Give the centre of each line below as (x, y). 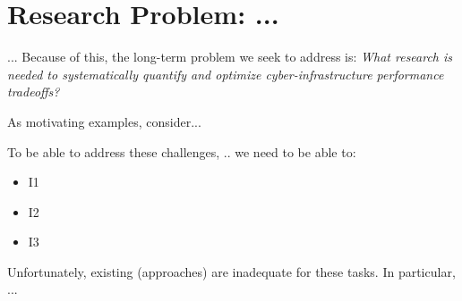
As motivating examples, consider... (104, 121)
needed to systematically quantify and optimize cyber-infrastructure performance (226, 74)
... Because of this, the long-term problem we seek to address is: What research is (230, 57)
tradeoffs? (34, 92)
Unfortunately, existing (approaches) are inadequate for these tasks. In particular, (231, 271)
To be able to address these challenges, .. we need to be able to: (182, 151)
